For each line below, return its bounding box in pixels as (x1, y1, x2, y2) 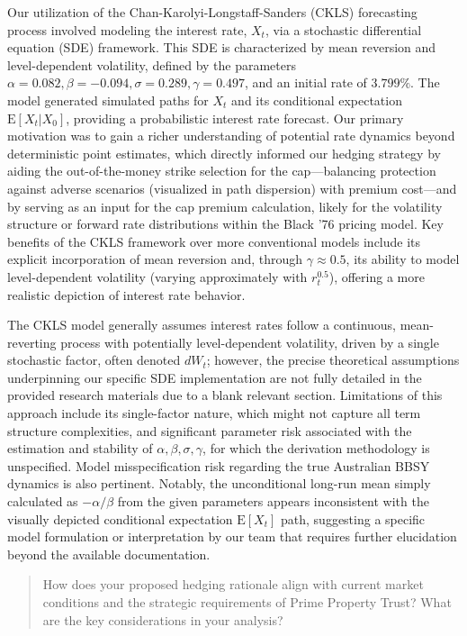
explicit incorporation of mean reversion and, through (7, 250, 303, 268)
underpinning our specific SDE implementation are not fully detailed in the (7, 368, 422, 386)
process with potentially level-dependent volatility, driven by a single (60, 332, 439, 351)
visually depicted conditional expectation (7, 509, 233, 528)
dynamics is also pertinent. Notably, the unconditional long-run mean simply (7, 474, 431, 493)
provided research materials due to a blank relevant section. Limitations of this (7, 386, 443, 404)
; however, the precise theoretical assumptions (206, 350, 460, 369)
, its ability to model (346, 250, 460, 268)
